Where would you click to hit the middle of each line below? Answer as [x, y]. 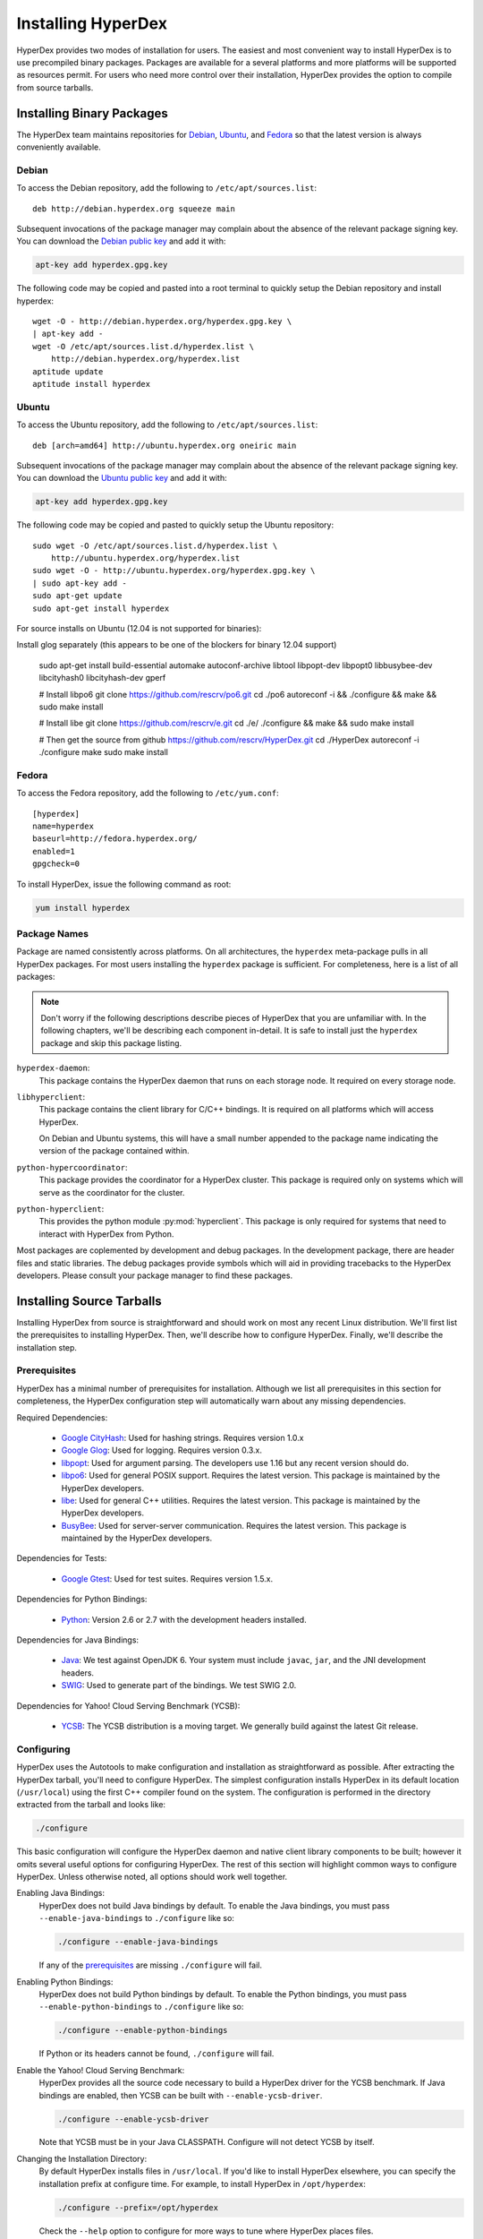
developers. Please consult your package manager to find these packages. [155, 1275]
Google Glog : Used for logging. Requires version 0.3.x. [162, 1450]
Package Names [53, 934]
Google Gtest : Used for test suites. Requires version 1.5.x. [167, 1578]
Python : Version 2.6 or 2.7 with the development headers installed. [184, 1619]
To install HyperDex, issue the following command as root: [124, 884]
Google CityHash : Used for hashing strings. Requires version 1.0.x [182, 1437]
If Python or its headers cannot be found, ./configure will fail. [157, 2054]
